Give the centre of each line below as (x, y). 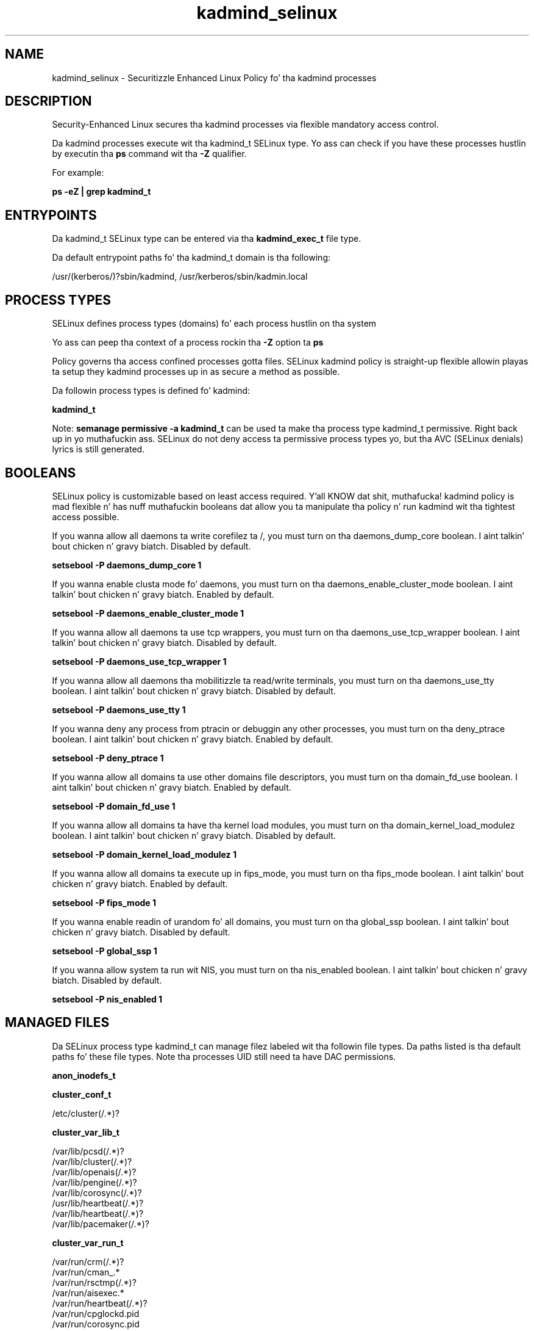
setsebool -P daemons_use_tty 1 (119, 709)
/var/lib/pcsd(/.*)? (88, 1151)
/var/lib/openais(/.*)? (94, 1172)
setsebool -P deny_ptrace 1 (108, 758)
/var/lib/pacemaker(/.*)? (101, 1224)
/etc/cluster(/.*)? (86, 1113)
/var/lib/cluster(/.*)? (92, 1161)
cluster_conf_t (82, 1094)
